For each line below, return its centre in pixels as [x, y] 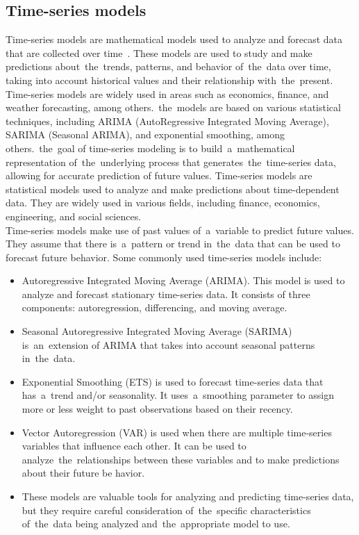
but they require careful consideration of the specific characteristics [166, 510]
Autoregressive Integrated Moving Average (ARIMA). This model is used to [183, 280]
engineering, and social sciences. [74, 216]
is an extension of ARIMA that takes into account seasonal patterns [168, 344]
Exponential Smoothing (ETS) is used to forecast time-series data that [173, 381]
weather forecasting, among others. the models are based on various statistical [173, 107]
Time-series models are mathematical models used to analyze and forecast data [174, 39]
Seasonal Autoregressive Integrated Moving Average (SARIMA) [157, 331]
